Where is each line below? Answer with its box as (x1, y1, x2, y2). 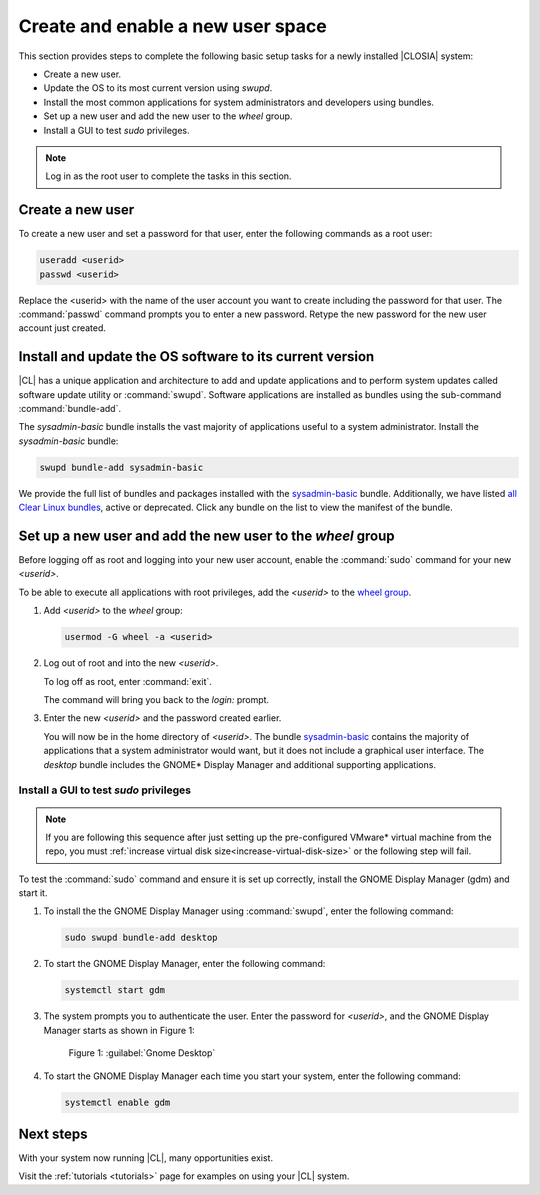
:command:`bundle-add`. (18, 403, 122, 415)
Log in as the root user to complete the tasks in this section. (45, 170, 292, 182)
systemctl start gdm (64, 985, 165, 996)
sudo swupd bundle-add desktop (64, 932, 219, 944)
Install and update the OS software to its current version (18, 348, 375, 365)
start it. (18, 887, 48, 899)
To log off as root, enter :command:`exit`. (43, 675, 212, 687)
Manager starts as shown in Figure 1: (43, 1024, 195, 1036)
